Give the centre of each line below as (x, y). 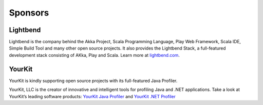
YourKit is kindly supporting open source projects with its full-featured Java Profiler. (93, 81)
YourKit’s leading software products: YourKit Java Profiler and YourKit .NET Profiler (92, 96)
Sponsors (29, 13)
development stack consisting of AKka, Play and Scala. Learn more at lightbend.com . (94, 55)
